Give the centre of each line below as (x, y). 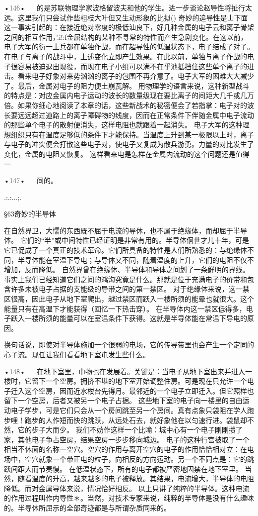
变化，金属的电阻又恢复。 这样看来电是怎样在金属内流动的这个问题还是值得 (127, 154)
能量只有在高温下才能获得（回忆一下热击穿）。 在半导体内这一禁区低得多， (125, 308)
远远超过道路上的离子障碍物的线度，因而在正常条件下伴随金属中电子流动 (136, 115)
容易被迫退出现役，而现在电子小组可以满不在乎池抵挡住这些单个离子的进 (136, 66)
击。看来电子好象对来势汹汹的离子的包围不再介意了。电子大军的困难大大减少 (129, 76)
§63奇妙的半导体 (30, 214)
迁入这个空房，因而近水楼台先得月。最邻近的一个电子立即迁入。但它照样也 (132, 390)
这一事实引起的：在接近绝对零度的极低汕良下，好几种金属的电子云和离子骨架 (129, 27)
